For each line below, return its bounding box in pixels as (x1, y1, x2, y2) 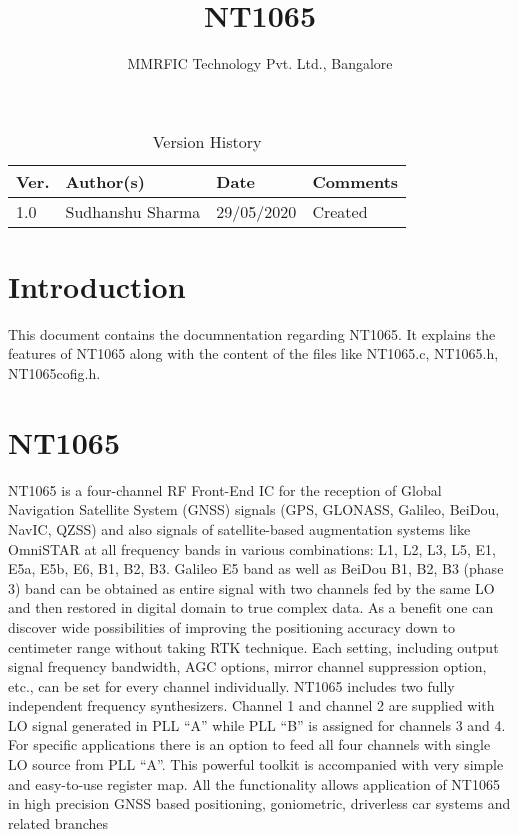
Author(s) (65, 169, 145, 193)
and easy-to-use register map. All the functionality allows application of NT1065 (8, 773, 500, 794)
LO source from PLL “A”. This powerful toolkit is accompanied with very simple (8, 754, 504, 775)
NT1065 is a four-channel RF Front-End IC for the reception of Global (8, 479, 442, 500)
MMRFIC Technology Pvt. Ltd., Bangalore (127, 53, 393, 74)
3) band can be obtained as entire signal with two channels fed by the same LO (8, 577, 495, 598)
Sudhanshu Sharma (65, 199, 201, 223)
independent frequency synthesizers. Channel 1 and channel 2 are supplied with (8, 695, 495, 716)
